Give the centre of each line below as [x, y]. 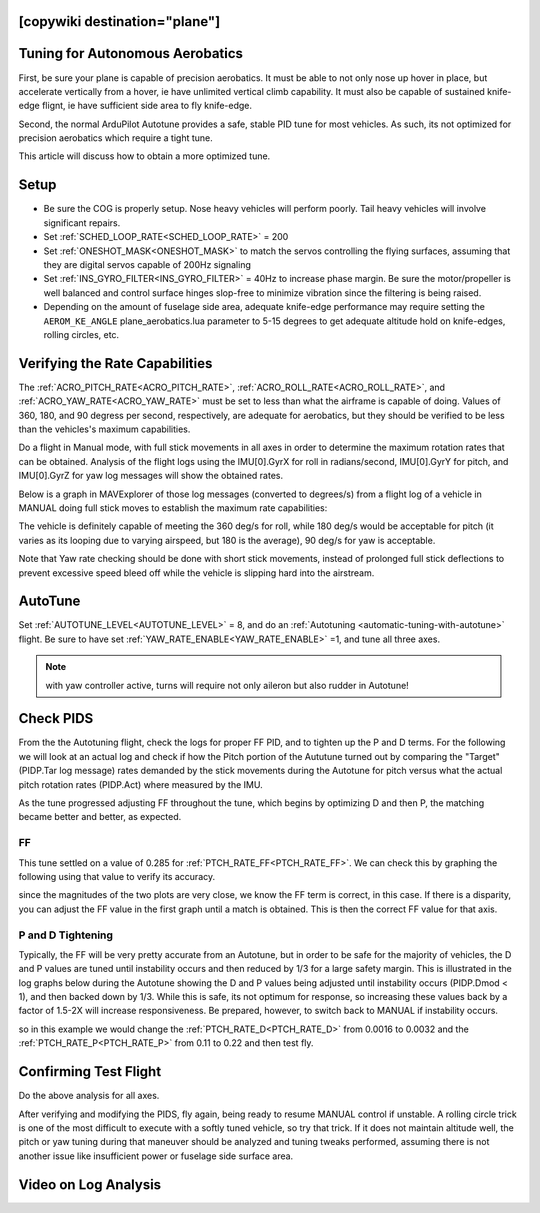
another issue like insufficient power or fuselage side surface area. [156, 1156]
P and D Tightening [66, 935]
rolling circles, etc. [81, 334]
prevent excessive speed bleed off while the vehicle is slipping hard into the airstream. [196, 572]
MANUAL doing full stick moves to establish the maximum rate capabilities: [173, 507]
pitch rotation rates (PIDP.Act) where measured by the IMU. [141, 784]
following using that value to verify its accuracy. [117, 876]
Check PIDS [56, 718]
